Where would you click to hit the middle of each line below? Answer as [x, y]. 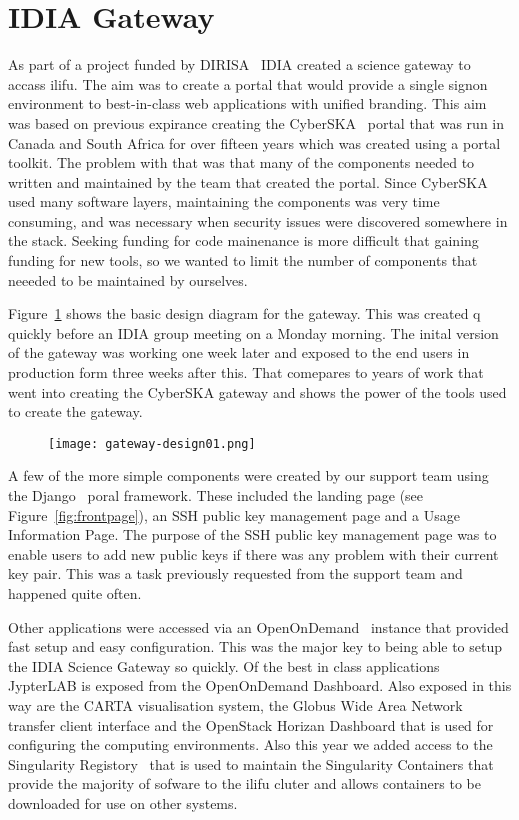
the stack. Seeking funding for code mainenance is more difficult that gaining [243, 240]
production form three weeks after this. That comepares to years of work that [246, 372]
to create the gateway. [75, 411]
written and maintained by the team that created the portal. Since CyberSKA [248, 181]
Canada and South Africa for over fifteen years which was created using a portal [254, 142]
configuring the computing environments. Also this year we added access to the [250, 744]
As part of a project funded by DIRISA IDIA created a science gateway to [239, 64]
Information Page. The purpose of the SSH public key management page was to [252, 534]
